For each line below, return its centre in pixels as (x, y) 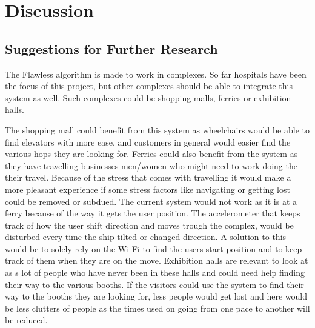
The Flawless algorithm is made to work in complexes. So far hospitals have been (156, 74)
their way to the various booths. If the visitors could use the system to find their (154, 284)
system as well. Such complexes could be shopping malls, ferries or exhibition (148, 97)
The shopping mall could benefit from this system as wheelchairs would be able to (157, 129)
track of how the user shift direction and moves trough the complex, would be (149, 225)
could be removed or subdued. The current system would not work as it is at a (151, 201)
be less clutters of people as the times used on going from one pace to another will (157, 308)
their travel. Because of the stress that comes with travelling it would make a (148, 177)
